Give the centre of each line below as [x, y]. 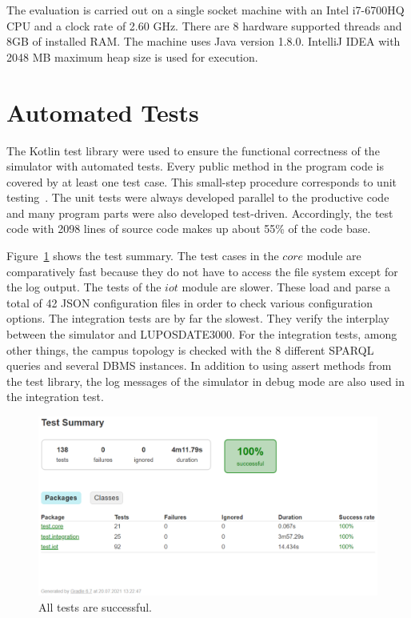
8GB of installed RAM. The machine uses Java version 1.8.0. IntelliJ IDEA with [204, 41]
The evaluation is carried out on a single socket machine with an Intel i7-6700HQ [205, 10]
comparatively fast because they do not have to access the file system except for [202, 271]
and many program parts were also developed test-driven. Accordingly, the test [200, 213]
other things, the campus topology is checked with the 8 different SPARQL [190, 349]
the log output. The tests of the [84, 287]
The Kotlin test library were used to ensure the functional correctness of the [193, 150]
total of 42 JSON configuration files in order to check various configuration [190, 302]
